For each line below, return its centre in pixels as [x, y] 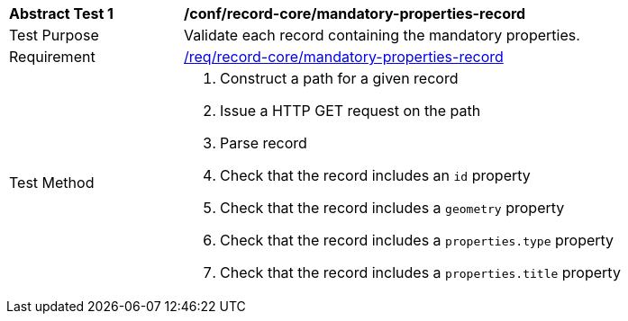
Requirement [52, 57]
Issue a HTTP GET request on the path [350, 111]
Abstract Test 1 [61, 13]
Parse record [264, 143]
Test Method [52, 183]
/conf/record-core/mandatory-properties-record [355, 13]
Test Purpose [54, 35]
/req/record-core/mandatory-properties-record [344, 57]
